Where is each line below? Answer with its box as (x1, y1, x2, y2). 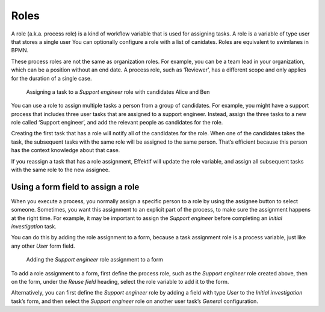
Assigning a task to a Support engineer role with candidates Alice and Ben (26, 88, 210, 96)
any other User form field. (11, 242, 75, 249)
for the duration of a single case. (11, 75, 92, 82)
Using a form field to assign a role (11, 182, 140, 192)
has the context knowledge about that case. (11, 147, 120, 154)
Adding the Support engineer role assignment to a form (26, 256, 164, 263)
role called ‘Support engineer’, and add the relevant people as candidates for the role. (11, 119, 223, 126)
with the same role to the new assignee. (11, 166, 110, 174)
